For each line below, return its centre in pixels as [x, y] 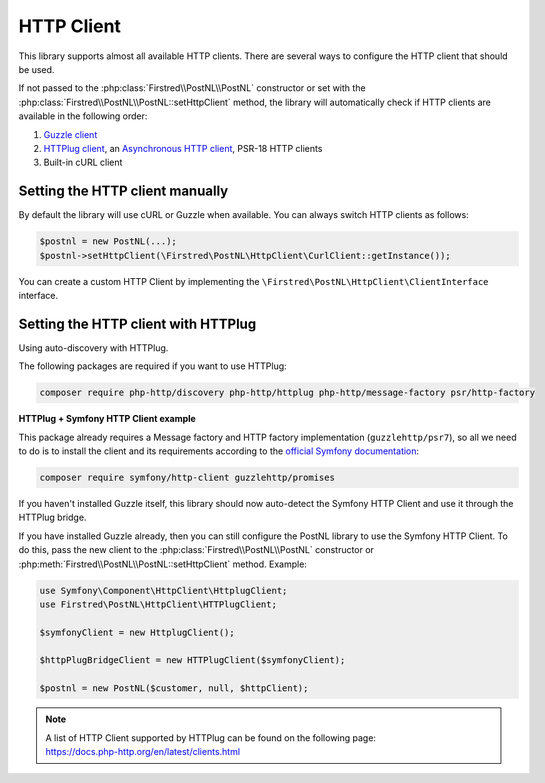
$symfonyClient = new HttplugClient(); [137, 632]
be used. [36, 69]
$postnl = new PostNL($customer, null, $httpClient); [174, 688]
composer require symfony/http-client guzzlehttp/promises [187, 477]
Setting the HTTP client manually [123, 191]
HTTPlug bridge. [52, 517]
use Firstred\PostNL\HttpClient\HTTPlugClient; [158, 604]
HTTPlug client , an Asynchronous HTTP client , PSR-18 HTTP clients [183, 148]
